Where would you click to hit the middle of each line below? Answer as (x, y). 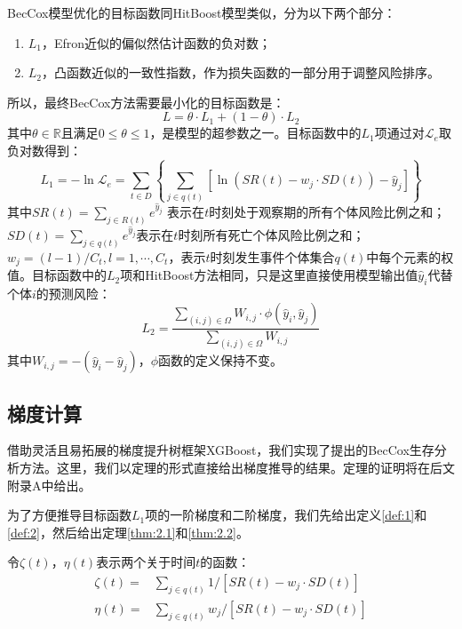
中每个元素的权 (410, 256)
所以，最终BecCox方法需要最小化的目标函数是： (146, 102)
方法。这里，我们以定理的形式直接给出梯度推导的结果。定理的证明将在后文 (237, 467)
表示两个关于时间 (146, 562)
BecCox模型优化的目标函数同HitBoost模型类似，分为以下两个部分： (202, 12)
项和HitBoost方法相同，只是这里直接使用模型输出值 (269, 275)
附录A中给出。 (49, 485)
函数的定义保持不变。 (221, 360)
